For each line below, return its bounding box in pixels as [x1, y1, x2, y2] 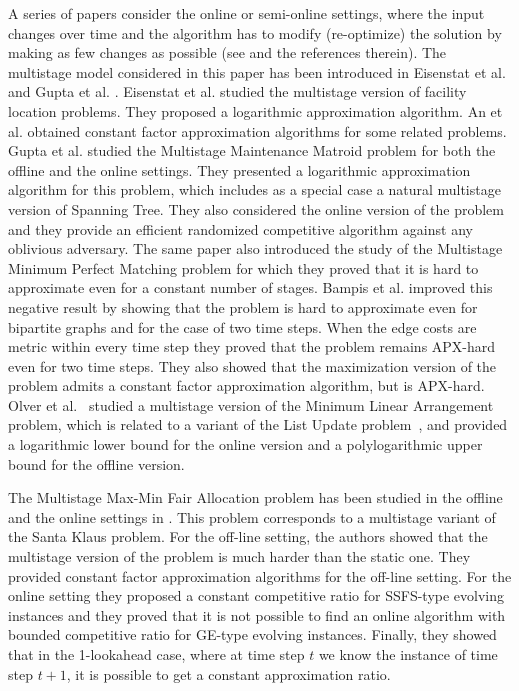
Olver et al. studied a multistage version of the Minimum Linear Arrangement [8, 394, 494, 415]
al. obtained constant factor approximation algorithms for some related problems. [8, 120, 507, 141]
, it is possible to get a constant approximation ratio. [66, 663, 391, 684]
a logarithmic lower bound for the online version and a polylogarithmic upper [8, 434, 483, 455]
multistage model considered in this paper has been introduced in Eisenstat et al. [8, 61, 506, 82]
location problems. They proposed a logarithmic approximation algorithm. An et [8, 100, 503, 121]
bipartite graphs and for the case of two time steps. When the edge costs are [8, 316, 477, 337]
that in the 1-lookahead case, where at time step [8, 644, 305, 664]
